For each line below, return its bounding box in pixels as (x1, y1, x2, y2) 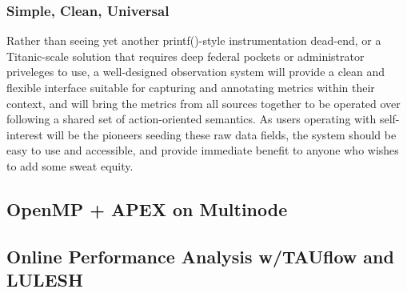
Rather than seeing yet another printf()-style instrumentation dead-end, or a (6, 32, 381, 49)
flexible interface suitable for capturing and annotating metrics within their (6, 79, 375, 95)
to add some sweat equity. (6, 157, 134, 174)
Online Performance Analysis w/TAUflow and (6, 243, 394, 268)
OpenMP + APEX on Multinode (6, 196, 288, 221)
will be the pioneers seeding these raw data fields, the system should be (46, 126, 397, 142)
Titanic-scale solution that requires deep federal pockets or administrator (6, 47, 365, 64)
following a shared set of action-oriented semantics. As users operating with (6, 110, 377, 127)
